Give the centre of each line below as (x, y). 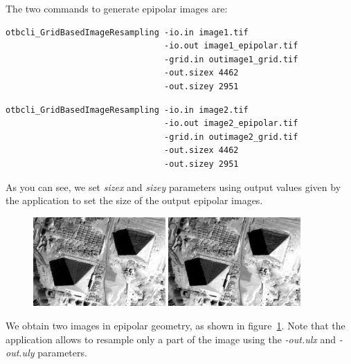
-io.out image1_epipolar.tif (231, 46)
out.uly (20, 353)
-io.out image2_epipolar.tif (231, 124)
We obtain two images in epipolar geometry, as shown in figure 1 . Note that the (175, 325)
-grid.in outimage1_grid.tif (231, 59)
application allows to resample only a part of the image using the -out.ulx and (171, 339)
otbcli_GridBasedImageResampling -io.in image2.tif (127, 110)
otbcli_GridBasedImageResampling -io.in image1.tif (127, 32)
